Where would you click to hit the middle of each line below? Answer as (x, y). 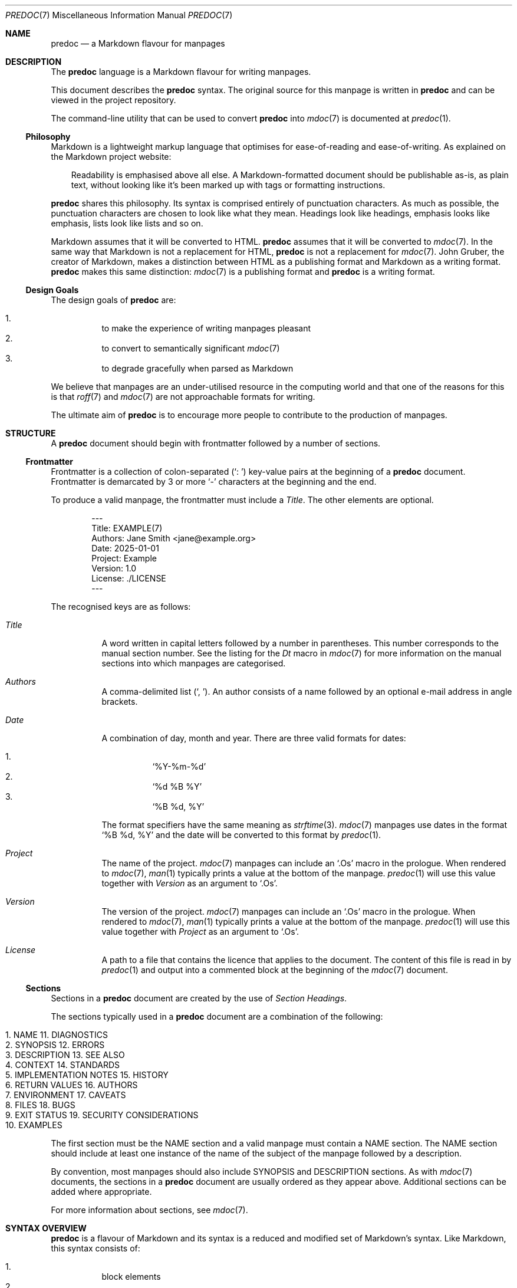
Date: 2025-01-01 (125, 548)
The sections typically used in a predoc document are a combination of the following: (217, 1016)
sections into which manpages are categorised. (194, 663)
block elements (131, 1276)
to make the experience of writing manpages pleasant (206, 328)
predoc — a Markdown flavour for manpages (138, 43)
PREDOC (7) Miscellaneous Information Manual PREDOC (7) (119, 15)
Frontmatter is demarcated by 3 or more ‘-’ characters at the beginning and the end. (214, 482)
